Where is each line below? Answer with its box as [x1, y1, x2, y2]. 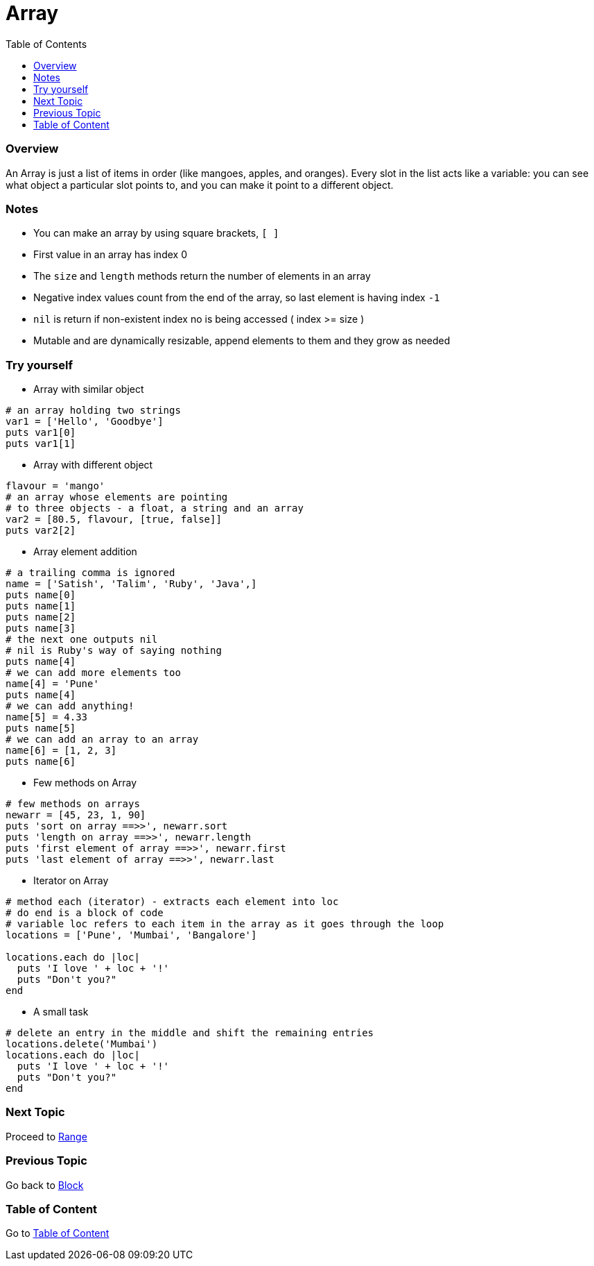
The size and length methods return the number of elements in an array [33, 270, 371, 282]
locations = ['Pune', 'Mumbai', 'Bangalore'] [6, 929, 257, 940]
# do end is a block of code [6, 907, 164, 918]
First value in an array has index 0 [33, 248, 187, 261]
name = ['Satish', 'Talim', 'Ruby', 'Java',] [6, 578, 257, 589]
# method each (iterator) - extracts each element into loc [6, 896, 339, 907]
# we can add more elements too [6, 667, 181, 678]
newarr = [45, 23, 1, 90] [6, 809, 146, 820]
